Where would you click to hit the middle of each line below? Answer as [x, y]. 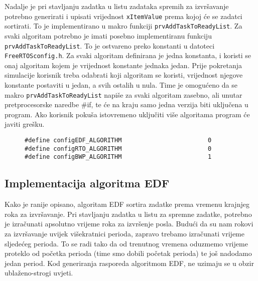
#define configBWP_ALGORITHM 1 [118, 157]
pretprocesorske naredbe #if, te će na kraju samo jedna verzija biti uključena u [126, 104]
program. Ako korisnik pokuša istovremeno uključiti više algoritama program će [127, 114]
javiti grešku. [25, 124]
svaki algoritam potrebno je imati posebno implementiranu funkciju [108, 35]
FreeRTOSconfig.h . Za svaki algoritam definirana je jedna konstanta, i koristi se [128, 55]
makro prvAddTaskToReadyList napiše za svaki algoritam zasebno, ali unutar [123, 94]
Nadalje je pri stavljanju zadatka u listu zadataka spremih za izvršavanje [117, 6]
